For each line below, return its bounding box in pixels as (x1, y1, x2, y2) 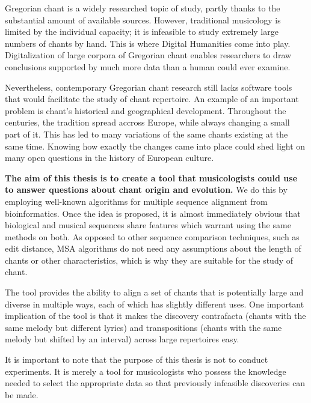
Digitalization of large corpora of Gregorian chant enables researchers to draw (5, 49, 292, 61)
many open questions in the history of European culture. (5, 151, 214, 164)
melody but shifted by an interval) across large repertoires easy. (5, 333, 239, 345)
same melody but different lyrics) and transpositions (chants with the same (5, 321, 282, 333)
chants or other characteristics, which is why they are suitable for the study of (5, 253, 294, 266)
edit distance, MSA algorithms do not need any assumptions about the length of (5, 242, 301, 255)
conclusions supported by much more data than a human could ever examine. (5, 60, 291, 73)
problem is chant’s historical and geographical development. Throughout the (5, 104, 286, 117)
